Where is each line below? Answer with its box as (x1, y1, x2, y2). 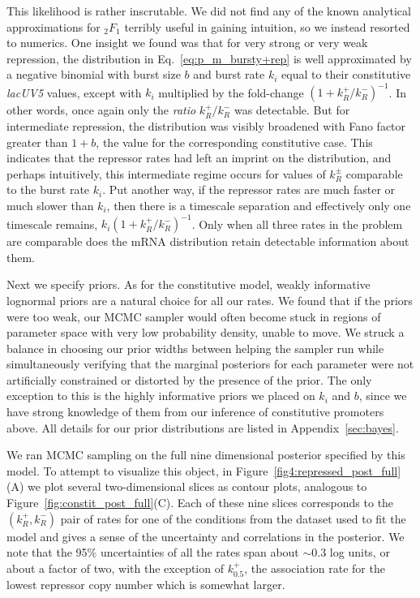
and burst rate (193, 66, 265, 83)
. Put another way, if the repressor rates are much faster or (102, 181, 396, 198)
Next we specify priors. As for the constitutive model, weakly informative (6, 276, 371, 293)
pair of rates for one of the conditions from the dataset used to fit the (60, 510, 406, 527)
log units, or (329, 544, 390, 561)
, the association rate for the (244, 559, 385, 576)
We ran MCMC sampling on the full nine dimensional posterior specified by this (6, 446, 405, 463)
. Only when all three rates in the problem (191, 215, 403, 232)
